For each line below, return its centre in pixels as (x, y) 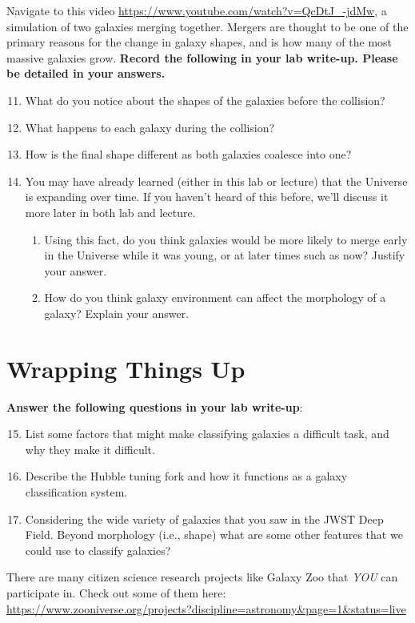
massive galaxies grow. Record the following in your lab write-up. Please (202, 57)
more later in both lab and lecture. (110, 212)
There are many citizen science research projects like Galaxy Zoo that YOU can (202, 577)
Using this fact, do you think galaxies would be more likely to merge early (226, 239)
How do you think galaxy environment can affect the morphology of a (215, 297)
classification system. (76, 492)
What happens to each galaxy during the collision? (150, 127)
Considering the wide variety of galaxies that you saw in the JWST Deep (204, 518)
